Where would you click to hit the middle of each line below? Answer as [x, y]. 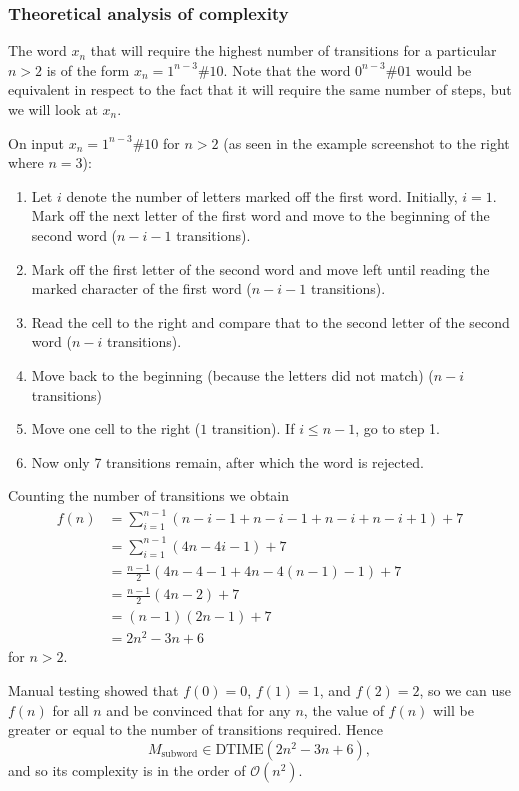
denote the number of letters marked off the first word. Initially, [262, 195]
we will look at [53, 109]
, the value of [343, 709]
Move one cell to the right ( [116, 428]
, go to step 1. [397, 428]
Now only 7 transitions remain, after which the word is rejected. [227, 461]
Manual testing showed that [93, 690]
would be [444, 69]
